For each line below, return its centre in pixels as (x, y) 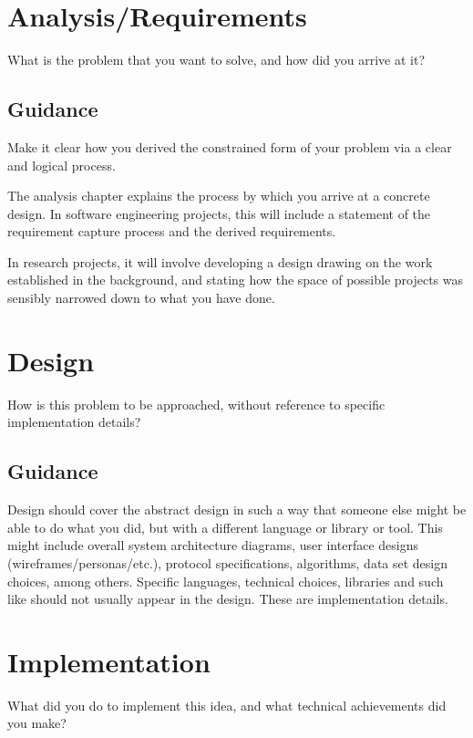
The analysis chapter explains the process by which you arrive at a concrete (219, 196)
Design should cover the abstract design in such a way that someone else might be (237, 509)
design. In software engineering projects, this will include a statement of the (219, 213)
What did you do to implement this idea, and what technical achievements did (227, 705)
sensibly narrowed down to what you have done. (141, 298)
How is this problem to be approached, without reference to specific (196, 404)
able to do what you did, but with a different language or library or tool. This (225, 527)
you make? (37, 723)
